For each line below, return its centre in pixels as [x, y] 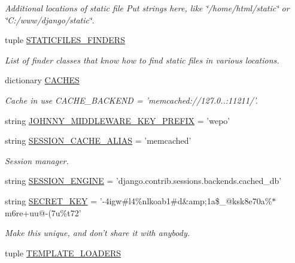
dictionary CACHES [42, 80]
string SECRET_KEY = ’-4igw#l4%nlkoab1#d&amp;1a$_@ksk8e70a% [139, 200]
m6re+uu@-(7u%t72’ [43, 212]
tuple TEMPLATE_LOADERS [63, 253]
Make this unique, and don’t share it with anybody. [98, 233]
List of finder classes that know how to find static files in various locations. [142, 60]
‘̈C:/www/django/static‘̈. [50, 19]
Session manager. [37, 160]
